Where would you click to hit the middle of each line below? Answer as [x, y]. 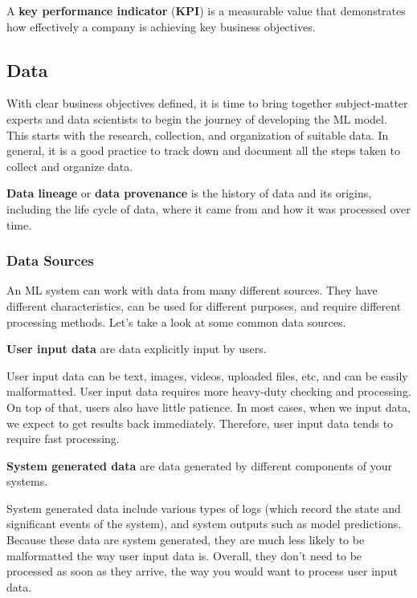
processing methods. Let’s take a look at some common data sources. [176, 321]
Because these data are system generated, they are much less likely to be [186, 540]
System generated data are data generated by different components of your [199, 465]
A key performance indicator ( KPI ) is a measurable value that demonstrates [206, 10]
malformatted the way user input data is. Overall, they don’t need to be [184, 555]
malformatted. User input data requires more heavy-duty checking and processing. [209, 391]
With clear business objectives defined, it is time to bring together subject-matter [207, 103]
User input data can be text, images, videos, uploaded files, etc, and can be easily [207, 375]
